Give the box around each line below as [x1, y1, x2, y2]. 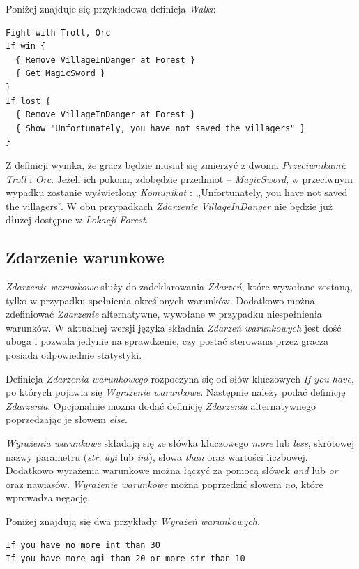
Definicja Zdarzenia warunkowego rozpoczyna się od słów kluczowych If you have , [6, 371, 354, 385]
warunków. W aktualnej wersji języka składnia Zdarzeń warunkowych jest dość [6, 320, 342, 334]
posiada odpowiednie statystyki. [6, 348, 142, 362]
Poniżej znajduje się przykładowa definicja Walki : [6, 1, 216, 15]
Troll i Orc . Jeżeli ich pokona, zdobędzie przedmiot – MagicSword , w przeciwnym [6, 171, 353, 186]
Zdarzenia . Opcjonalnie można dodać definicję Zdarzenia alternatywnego [6, 398, 316, 413]
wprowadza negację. [6, 490, 90, 505]
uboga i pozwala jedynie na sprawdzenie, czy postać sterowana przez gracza [6, 334, 329, 348]
